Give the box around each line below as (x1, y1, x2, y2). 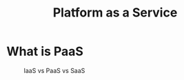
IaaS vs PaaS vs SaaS (23, 66, 85, 74)
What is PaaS (6, 43, 84, 59)
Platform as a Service (52, 5, 178, 21)
